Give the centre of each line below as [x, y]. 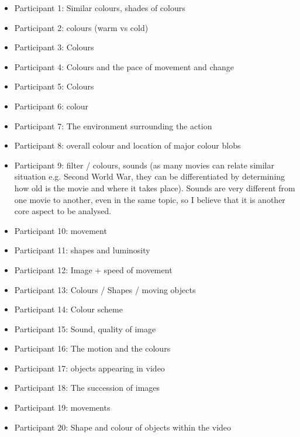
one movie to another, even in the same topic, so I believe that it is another [150, 199]
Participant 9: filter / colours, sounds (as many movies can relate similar [144, 165]
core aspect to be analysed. [63, 211]
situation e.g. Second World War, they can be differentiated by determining [150, 176]
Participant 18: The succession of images [87, 388]
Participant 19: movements [62, 407]
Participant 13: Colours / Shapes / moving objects [105, 289]
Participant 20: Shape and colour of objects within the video [123, 427]
